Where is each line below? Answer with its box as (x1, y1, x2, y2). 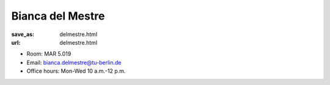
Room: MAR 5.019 (26, 50, 71, 57)
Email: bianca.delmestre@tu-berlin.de (26, 59, 122, 66)
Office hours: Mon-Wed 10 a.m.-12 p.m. (26, 67, 126, 75)
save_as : (11, 31, 35, 38)
